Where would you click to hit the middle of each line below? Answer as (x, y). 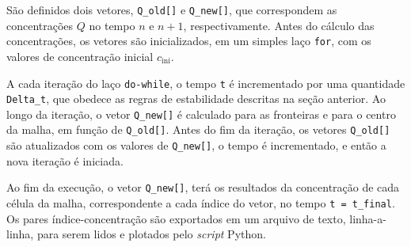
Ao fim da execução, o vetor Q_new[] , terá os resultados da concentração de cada (203, 187)
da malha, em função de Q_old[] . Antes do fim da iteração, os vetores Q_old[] (198, 129)
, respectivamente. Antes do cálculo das (279, 25)
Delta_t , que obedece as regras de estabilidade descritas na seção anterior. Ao (196, 99)
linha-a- (368, 218)
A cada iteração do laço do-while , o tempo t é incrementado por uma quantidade (206, 83)
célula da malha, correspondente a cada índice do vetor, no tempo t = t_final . (201, 203)
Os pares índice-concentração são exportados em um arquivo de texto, (176, 218)
